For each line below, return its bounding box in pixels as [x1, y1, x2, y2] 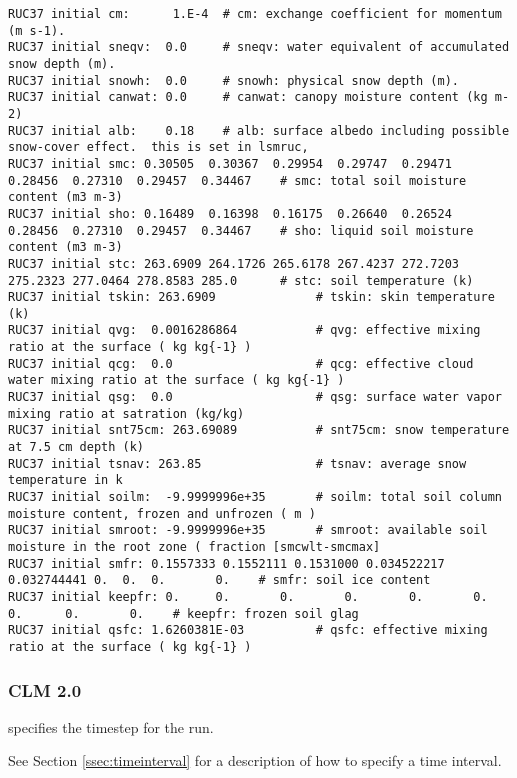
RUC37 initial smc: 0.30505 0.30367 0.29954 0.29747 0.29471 [8, 156, 452, 171]
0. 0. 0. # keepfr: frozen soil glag [8, 606, 359, 621]
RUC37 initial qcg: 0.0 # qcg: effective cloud [8, 356, 474, 371]
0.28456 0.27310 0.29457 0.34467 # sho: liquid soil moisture [8, 223, 474, 238]
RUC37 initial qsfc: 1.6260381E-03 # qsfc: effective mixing [8, 623, 488, 638]
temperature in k [8, 473, 123, 488]
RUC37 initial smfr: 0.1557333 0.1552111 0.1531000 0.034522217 [8, 556, 445, 571]
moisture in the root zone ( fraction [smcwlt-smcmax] [8, 540, 381, 554]
